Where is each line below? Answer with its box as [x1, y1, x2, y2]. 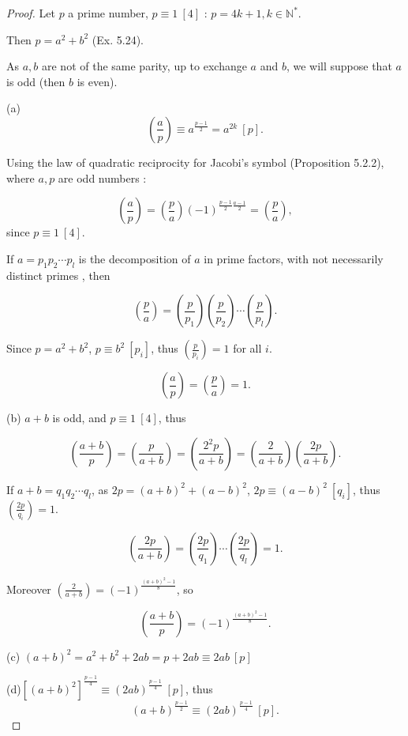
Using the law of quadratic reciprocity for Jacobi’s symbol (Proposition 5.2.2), [6, 153, 384, 170]
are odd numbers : [58, 169, 147, 186]
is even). [77, 73, 118, 89]
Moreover [6, 580, 51, 597]
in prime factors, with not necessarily [204, 250, 384, 266]
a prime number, [68, 5, 148, 21]
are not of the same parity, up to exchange [42, 58, 247, 74]
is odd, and [52, 410, 107, 426]
